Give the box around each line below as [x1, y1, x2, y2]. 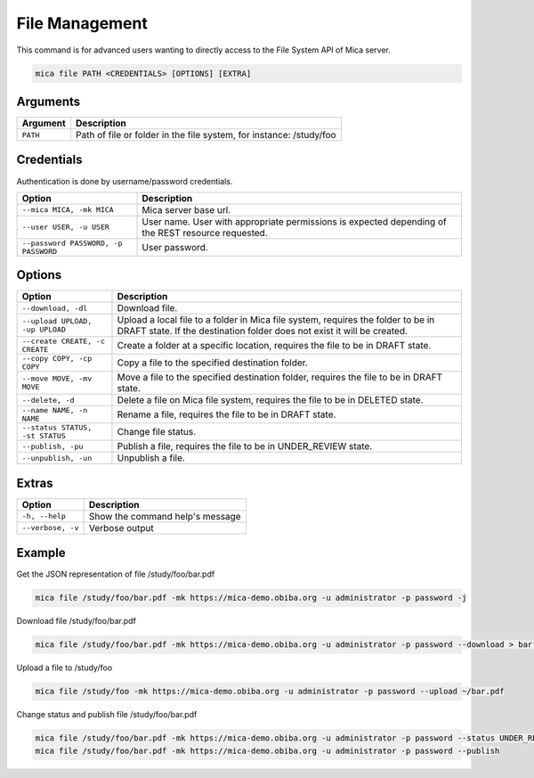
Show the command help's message [88, 510, 241, 522]
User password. [142, 241, 208, 253]
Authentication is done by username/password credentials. [16, 176, 233, 186]
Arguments [16, 94, 81, 109]
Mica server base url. [142, 203, 231, 216]
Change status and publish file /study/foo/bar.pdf [16, 709, 198, 720]
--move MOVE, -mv [21, 374, 93, 383]
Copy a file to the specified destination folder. [117, 356, 309, 369]
